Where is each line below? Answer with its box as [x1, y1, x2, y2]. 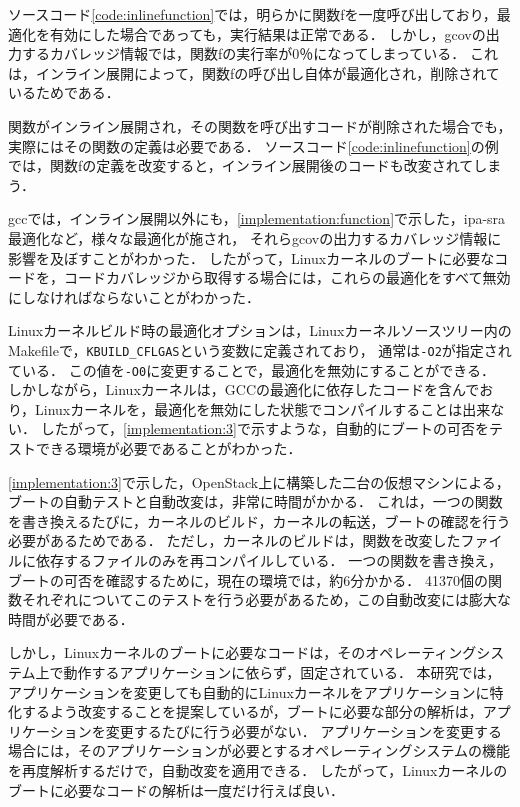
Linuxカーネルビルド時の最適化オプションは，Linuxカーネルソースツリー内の [8, 320, 512, 341]
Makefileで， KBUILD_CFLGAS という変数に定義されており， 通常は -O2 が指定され [8, 339, 512, 360]
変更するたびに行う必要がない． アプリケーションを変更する [105, 720, 503, 741]
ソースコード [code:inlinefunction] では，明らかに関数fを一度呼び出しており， [8, 4, 497, 24]
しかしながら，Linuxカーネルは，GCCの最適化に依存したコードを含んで [8, 379, 480, 400]
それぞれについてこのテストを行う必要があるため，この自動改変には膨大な [21, 589, 511, 610]
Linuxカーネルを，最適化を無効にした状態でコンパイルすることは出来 [35, 398, 491, 419]
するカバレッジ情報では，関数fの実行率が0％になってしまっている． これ [21, 43, 498, 64]
